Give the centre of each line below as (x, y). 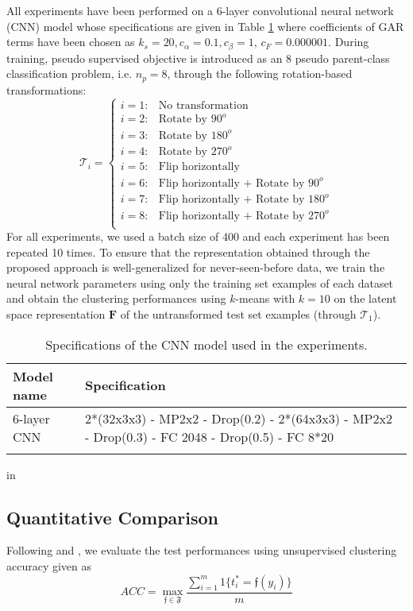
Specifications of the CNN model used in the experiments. (206, 344)
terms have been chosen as (71, 42)
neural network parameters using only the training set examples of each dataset (200, 282)
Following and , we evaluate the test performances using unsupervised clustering (202, 550)
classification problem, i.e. (69, 73)
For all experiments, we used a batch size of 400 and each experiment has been (198, 236)
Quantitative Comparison (113, 517)
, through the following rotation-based (260, 73)
